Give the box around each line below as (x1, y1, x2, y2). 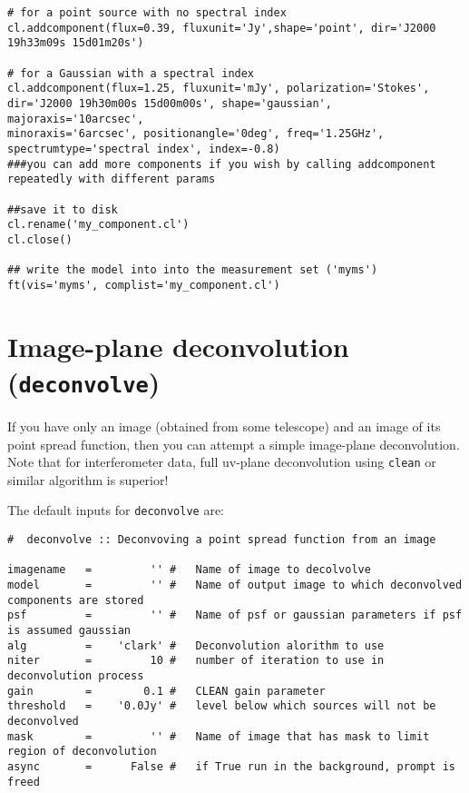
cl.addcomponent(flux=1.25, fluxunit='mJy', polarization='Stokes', (7, 82, 430, 95)
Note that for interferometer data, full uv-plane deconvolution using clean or (7, 452, 436, 471)
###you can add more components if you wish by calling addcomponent (7, 157, 436, 171)
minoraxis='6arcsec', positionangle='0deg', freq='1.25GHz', (7, 127, 385, 141)
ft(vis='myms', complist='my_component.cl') (7, 278, 280, 292)
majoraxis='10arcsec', (7, 112, 144, 125)
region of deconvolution (7, 745, 157, 758)
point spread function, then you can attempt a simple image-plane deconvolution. (7, 434, 460, 453)
